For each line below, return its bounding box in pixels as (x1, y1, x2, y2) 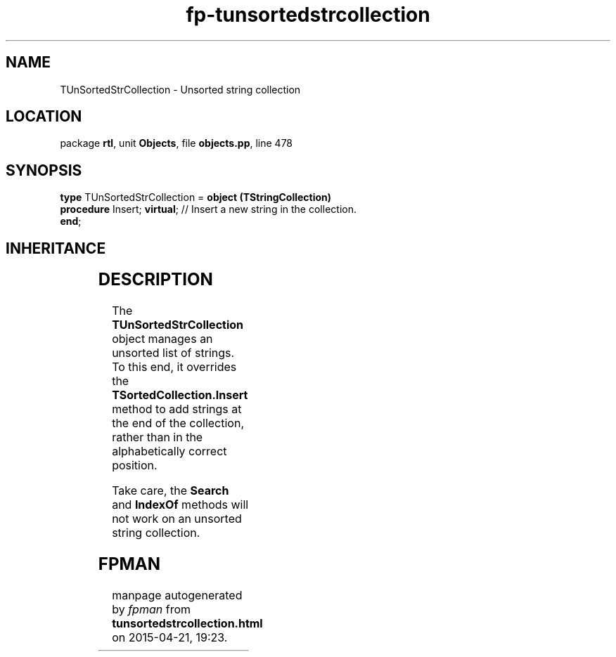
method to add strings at (112, 402, 242, 417)
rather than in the (112, 430, 203, 445)
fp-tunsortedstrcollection (186, 3, 430, 27)
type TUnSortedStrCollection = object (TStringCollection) (60, 191, 332, 204)
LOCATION (6, 108, 82, 126)
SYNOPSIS (6, 161, 82, 179)
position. (112, 458, 158, 473)
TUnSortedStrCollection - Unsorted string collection (60, 83, 301, 96)
